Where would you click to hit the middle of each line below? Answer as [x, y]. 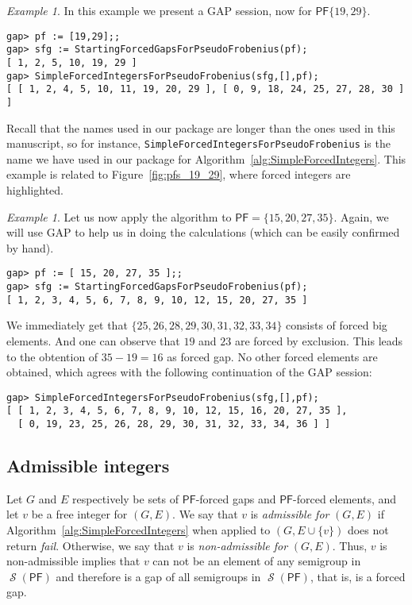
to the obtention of [52, 356]
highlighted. [35, 189]
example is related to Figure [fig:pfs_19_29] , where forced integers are [179, 174]
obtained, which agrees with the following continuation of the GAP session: [189, 372]
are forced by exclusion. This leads [319, 340]
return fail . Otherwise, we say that [90, 545]
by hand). [30, 247]
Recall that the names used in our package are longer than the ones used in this [201, 127]
